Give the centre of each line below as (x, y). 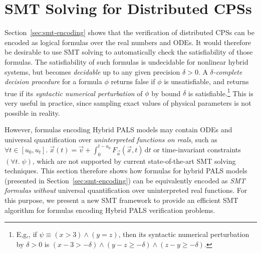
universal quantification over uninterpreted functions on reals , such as (111, 139)
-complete (228, 71)
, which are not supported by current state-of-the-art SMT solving (134, 161)
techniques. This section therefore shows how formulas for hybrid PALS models (126, 171)
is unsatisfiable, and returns (206, 81)
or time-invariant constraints (197, 149)
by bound (166, 93)
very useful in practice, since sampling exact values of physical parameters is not (128, 102)
